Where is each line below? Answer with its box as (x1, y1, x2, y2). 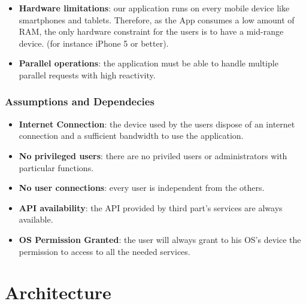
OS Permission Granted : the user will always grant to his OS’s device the (19, 233, 301, 245)
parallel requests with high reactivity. (19, 68, 156, 81)
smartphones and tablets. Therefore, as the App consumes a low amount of (19, 13, 295, 26)
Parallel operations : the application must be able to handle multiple (19, 57, 278, 69)
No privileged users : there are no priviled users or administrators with (19, 149, 287, 162)
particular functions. (19, 161, 94, 174)
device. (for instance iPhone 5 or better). (19, 37, 169, 49)
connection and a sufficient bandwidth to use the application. (19, 129, 244, 142)
